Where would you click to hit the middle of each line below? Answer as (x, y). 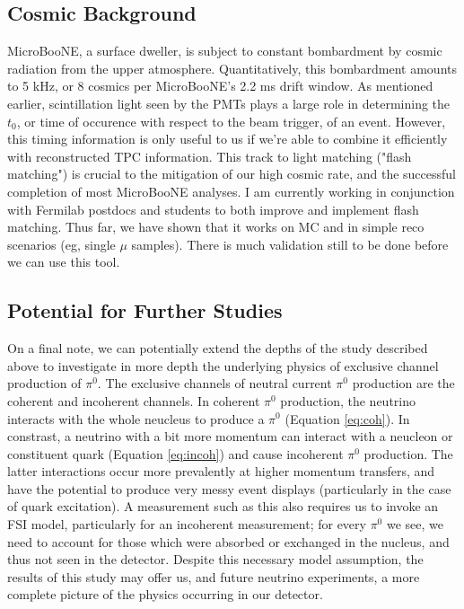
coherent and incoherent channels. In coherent (134, 400)
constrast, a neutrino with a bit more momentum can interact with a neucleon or (230, 436)
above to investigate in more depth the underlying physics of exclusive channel (223, 365)
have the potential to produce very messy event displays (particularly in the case (229, 488)
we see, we (415, 524)
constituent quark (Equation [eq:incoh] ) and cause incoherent (175, 453)
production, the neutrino (348, 400)
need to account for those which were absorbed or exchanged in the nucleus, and (228, 541)
